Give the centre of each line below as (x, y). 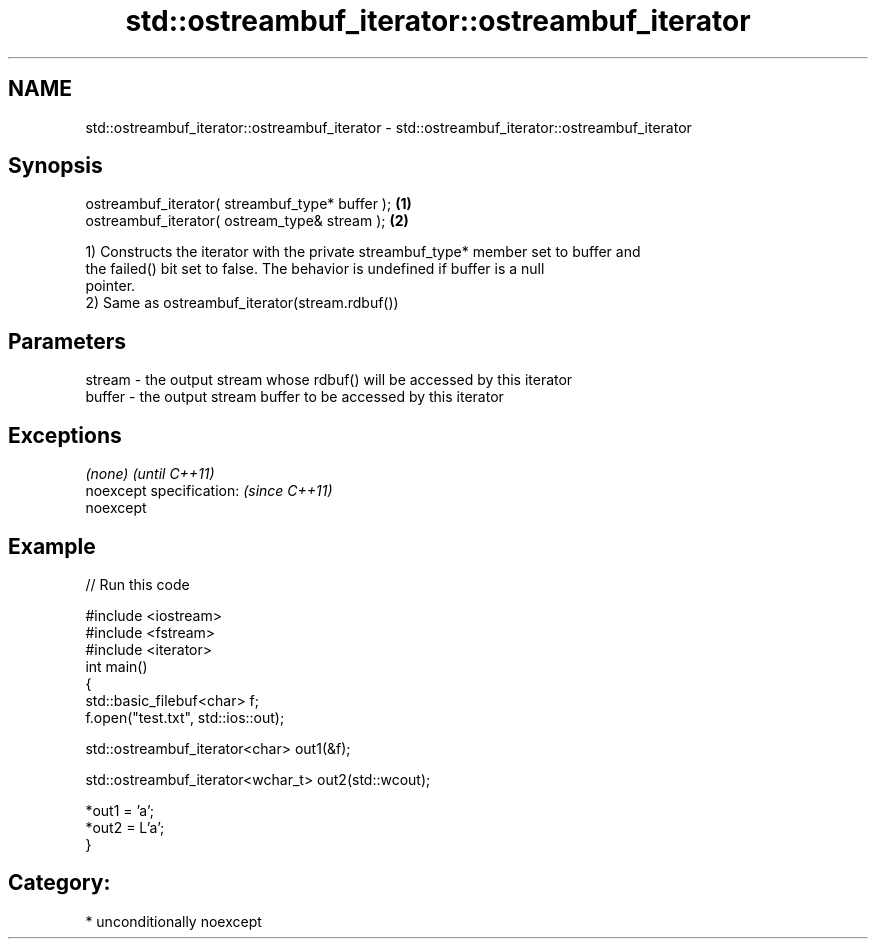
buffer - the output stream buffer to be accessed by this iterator (294, 397)
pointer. (110, 286)
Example (52, 546)
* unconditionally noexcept (173, 921)
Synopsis (55, 166)
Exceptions (65, 435)
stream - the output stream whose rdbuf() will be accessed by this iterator (329, 380)
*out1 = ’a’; (120, 810)
